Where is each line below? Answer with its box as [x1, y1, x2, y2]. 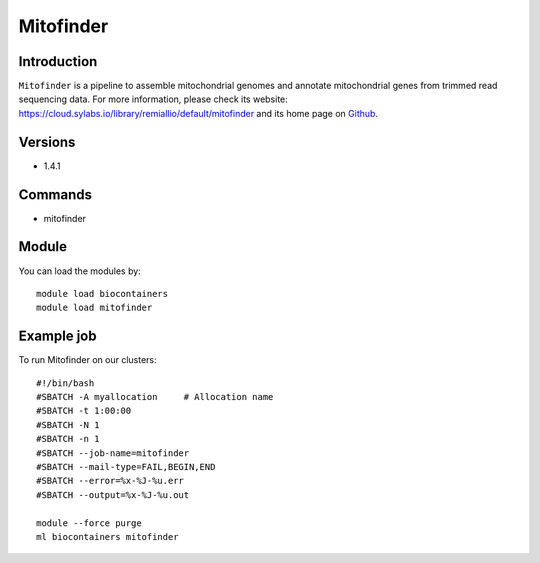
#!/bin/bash [36, 377, 95, 389]
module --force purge [36, 517, 142, 529]
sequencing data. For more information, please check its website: [18, 93, 289, 105]
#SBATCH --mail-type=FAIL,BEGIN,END [36, 461, 216, 472]
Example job [18, 328, 97, 345]
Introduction [18, 53, 98, 70]
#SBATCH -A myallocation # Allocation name [36, 391, 274, 403]
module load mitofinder [36, 302, 153, 314]
